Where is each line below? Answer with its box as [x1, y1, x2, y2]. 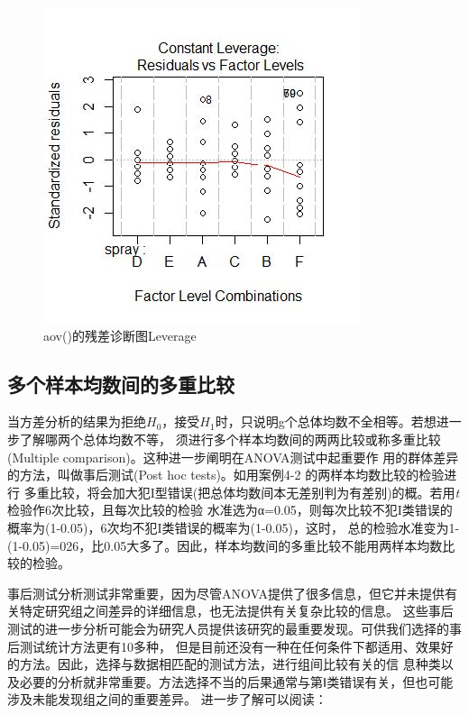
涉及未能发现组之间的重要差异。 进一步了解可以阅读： [7, 690, 327, 709]
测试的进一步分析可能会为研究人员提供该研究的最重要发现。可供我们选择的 [7, 618, 449, 637]
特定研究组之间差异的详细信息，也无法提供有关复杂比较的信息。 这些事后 [19, 601, 454, 620]
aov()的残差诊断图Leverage [43, 325, 197, 344]
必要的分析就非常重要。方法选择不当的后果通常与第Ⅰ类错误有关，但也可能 [19, 672, 454, 691]
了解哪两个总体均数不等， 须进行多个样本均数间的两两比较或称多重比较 [19, 429, 441, 448]
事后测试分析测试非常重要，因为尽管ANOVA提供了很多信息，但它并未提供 [7, 583, 445, 602]
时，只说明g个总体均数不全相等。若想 [215, 412, 437, 431]
